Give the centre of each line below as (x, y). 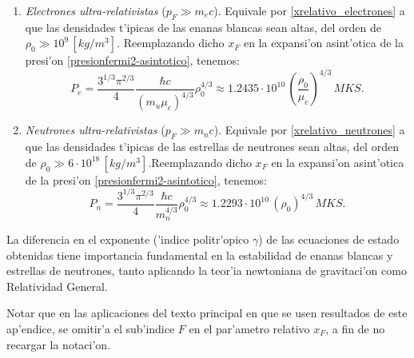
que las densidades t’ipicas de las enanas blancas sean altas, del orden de (203, 27)
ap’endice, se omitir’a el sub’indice (91, 329)
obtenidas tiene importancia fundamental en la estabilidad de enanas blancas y (200, 255)
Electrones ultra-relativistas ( (96, 10)
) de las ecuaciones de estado (329, 239)
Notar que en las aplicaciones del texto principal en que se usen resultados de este (207, 313)
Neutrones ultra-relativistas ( (95, 130)
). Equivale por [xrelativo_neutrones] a (309, 130)
